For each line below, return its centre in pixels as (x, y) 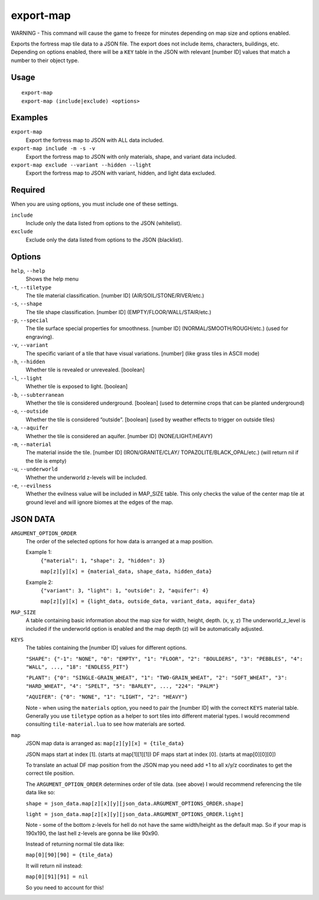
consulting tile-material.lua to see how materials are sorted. (105, 724)
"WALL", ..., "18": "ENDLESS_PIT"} (77, 667)
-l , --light (27, 378)
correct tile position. (50, 773)
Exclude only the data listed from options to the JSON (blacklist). (104, 240)
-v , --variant (30, 345)
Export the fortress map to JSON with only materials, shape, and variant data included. (131, 156)
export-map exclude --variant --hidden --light (81, 165)
